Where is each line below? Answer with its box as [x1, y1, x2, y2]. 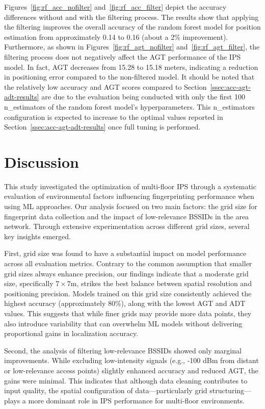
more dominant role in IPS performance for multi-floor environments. [28, 395, 245, 405]
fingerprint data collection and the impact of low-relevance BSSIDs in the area [4, 211, 249, 221]
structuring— [209, 385, 252, 396]
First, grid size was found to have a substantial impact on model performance [4, 248, 247, 259]
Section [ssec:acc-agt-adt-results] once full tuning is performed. [4, 121, 201, 132]
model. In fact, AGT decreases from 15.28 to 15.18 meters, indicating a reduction [4, 61, 258, 72]
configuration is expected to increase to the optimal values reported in [4, 111, 223, 122]
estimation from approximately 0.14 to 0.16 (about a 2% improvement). [4, 31, 228, 42]
